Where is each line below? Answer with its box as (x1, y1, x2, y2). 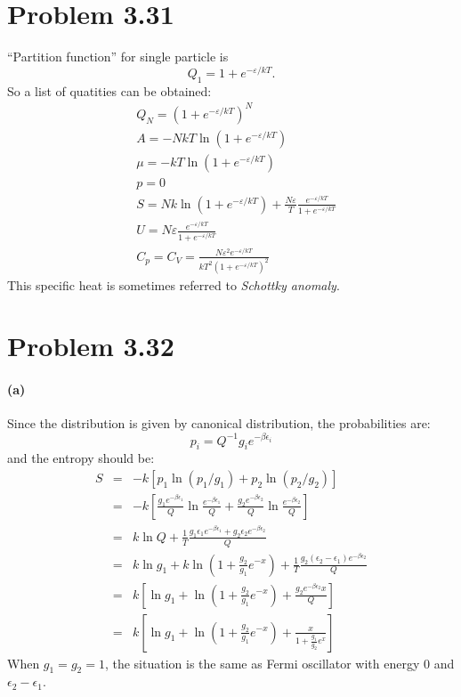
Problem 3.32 (7, 328, 174, 364)
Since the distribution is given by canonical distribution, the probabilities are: (7, 414, 431, 433)
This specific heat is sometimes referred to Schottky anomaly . (7, 275, 340, 294)
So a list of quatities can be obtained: (7, 81, 212, 100)
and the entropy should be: (7, 449, 155, 467)
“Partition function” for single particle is (7, 47, 229, 66)
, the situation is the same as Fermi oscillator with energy (104, 653, 420, 672)
